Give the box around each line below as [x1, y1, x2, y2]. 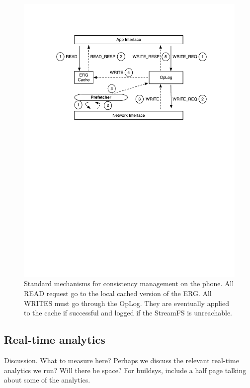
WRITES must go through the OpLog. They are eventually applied [24, 298, 229, 308]
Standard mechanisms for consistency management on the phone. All [24, 278, 234, 289]
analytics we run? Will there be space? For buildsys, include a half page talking [4, 365, 247, 375]
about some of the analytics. [4, 375, 90, 385]
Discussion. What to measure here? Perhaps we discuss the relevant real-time [4, 355, 239, 366]
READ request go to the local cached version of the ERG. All [24, 288, 212, 299]
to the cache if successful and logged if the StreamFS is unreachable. [24, 308, 233, 318]
